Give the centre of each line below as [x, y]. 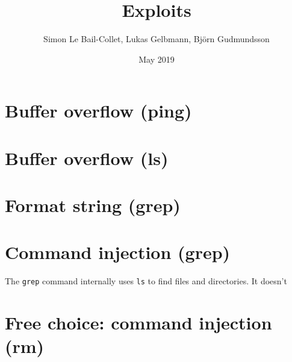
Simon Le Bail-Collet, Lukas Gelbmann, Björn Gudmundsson [157, 39]
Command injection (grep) [118, 252]
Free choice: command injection [138, 323]
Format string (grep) [93, 205]
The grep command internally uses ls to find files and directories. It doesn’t [146, 281]
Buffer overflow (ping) [98, 111]
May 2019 [157, 59]
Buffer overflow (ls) [87, 158]
